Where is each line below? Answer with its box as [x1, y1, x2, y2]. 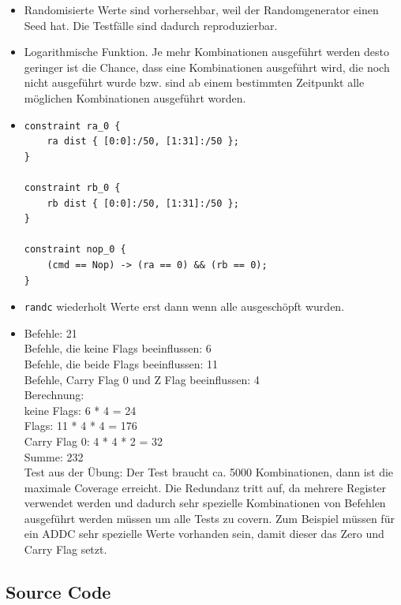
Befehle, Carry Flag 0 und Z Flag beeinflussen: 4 [24, 371, 260, 387]
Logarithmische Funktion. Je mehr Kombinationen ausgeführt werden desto [24, 43, 390, 60]
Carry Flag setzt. [24, 541, 107, 558]
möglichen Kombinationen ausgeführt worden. [24, 89, 246, 106]
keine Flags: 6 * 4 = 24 [24, 401, 137, 418]
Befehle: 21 [24, 324, 77, 341]
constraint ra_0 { [24, 120, 121, 132]
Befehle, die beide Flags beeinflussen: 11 [24, 355, 219, 372]
